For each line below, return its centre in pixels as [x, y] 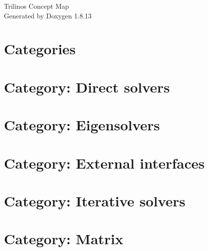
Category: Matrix [64, 239]
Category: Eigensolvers [82, 125]
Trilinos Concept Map [36, 6]
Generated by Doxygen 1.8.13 [48, 15]
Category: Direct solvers [87, 86]
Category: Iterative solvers [95, 200]
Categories [40, 49]
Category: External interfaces [104, 163]
